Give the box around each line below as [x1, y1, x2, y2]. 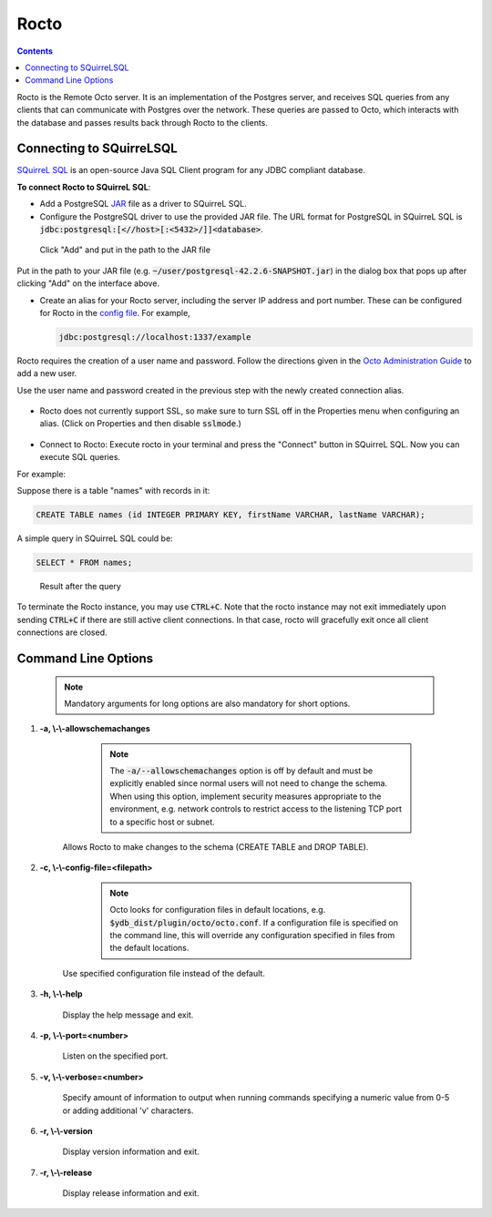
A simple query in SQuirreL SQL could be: [16, 533, 173, 544]
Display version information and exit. [62, 1146, 200, 1157]
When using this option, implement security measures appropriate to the [109, 791, 382, 802]
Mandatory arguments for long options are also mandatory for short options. [64, 698, 351, 709]
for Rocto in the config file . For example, [39, 307, 190, 318]
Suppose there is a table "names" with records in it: [16, 486, 210, 496]
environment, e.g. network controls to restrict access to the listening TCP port [109, 803, 403, 814]
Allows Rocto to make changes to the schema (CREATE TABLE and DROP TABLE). [62, 842, 369, 853]
